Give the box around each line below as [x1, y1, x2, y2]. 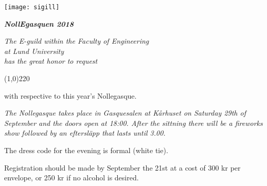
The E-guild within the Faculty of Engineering [4, 35, 149, 46]
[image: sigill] [4, 4, 60, 11]
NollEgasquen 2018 [4, 18, 74, 29]
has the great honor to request [4, 55, 98, 66]
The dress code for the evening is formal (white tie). [4, 145, 168, 155]
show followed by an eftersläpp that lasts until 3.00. [4, 127, 166, 138]
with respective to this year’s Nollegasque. [4, 90, 137, 101]
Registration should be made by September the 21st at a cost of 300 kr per [4, 162, 241, 173]
